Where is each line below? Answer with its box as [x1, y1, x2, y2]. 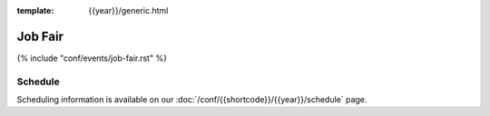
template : [16, 5, 54, 15]
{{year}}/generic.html [88, 5, 169, 15]
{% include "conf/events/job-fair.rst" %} [16, 53, 168, 63]
